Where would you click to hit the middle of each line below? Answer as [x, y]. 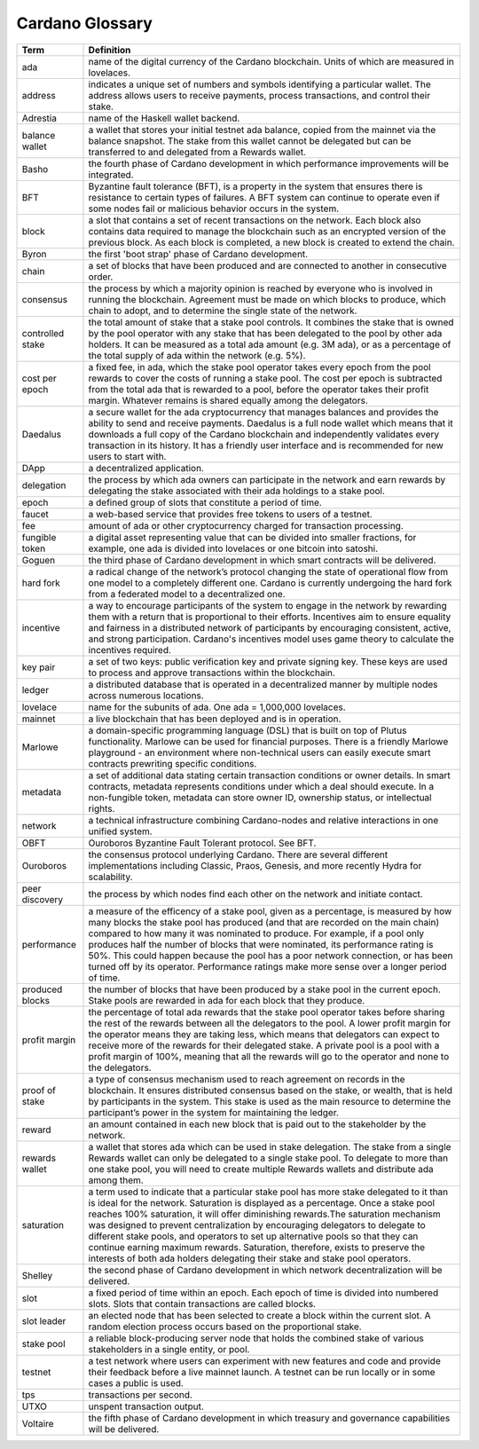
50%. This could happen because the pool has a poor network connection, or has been [271, 956]
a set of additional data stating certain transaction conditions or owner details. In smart [270, 775]
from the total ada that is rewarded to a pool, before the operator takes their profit [259, 389]
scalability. [110, 877]
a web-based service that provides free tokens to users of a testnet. [230, 514]
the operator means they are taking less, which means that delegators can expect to [264, 1034]
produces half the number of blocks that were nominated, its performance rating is [261, 944]
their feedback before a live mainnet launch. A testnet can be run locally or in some [262, 1372]
